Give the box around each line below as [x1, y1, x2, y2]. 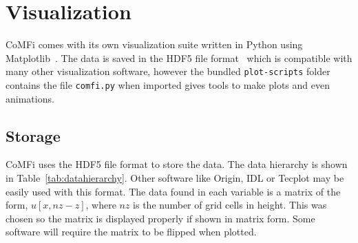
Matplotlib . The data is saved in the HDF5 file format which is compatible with [6, 50, 352, 65]
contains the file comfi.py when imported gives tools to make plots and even [6, 77, 330, 92]
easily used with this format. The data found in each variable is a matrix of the [6, 184, 341, 198]
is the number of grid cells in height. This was [133, 198, 327, 212]
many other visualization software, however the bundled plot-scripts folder [6, 64, 330, 78]
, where [85, 198, 116, 212]
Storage [6, 125, 61, 146]
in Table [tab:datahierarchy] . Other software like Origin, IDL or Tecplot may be [6, 171, 344, 185]
